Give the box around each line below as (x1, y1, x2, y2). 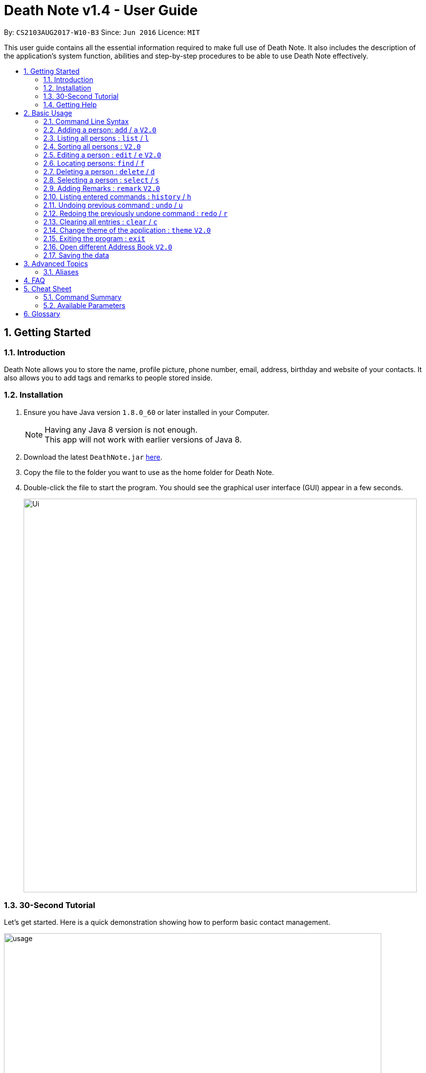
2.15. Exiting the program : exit (43, 234, 145, 243)
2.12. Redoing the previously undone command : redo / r (43, 209, 228, 218)
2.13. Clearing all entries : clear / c (43, 217, 158, 226)
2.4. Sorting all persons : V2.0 (43, 142, 141, 151)
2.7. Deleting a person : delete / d (43, 167, 155, 176)
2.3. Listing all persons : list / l (43, 133, 149, 142)
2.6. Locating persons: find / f (43, 158, 144, 167)
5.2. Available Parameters (43, 301, 126, 310)
